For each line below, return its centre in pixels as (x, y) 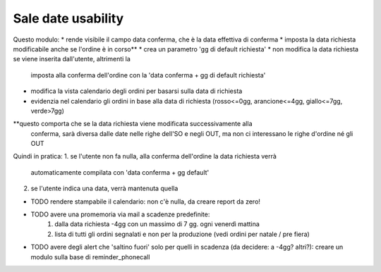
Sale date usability (68, 18)
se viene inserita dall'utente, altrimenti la (72, 59)
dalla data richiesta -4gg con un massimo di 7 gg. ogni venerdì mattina (157, 224)
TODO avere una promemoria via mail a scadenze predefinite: (120, 214)
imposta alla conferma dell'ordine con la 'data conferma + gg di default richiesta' (148, 75)
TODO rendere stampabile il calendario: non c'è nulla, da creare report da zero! (146, 202)
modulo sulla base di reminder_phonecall (90, 256)
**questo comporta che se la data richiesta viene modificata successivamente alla (133, 124)
